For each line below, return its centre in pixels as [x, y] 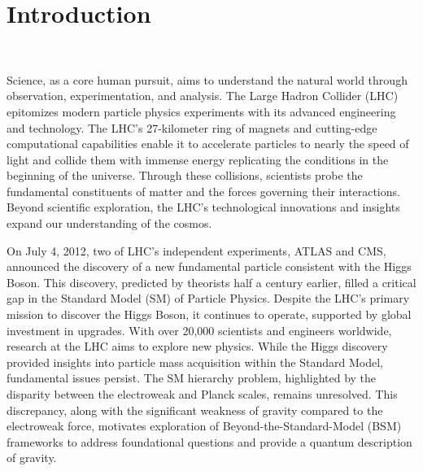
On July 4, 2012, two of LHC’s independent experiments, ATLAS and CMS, [196, 250]
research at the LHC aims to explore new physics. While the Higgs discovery [197, 346]
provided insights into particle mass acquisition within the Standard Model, [195, 362]
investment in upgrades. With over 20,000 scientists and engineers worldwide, [199, 330]
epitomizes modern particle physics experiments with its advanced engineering [201, 111]
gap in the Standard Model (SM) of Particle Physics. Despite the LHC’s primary [208, 298]
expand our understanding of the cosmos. [109, 223]
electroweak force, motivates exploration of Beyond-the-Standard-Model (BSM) [204, 426]
